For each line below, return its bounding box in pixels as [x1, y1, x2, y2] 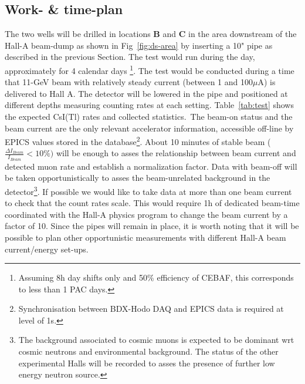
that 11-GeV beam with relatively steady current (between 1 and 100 [5, 76, 253, 88]
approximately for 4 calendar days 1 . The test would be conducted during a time [5, 62, 294, 76]
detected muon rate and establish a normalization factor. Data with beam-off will [5, 160, 297, 172]
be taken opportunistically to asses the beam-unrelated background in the [5, 171, 270, 184]
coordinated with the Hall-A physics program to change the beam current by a [5, 208, 288, 220]
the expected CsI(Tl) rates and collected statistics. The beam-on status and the [5, 110, 293, 123]
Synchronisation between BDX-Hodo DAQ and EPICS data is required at [18, 302, 284, 315]
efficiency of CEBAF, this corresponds [157, 271, 294, 284]
